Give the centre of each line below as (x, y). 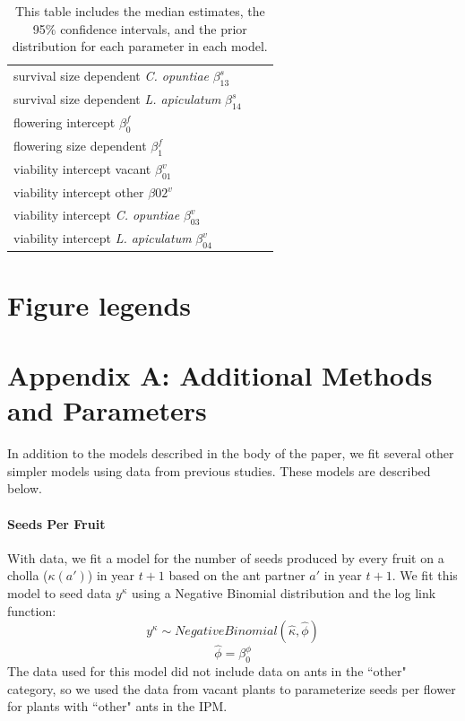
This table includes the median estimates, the (140, 11)
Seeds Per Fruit (56, 523)
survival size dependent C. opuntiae (111, 76)
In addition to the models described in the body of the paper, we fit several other (231, 453)
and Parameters (107, 410)
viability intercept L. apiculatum (103, 238)
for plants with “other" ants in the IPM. (117, 706)
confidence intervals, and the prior (154, 28)
